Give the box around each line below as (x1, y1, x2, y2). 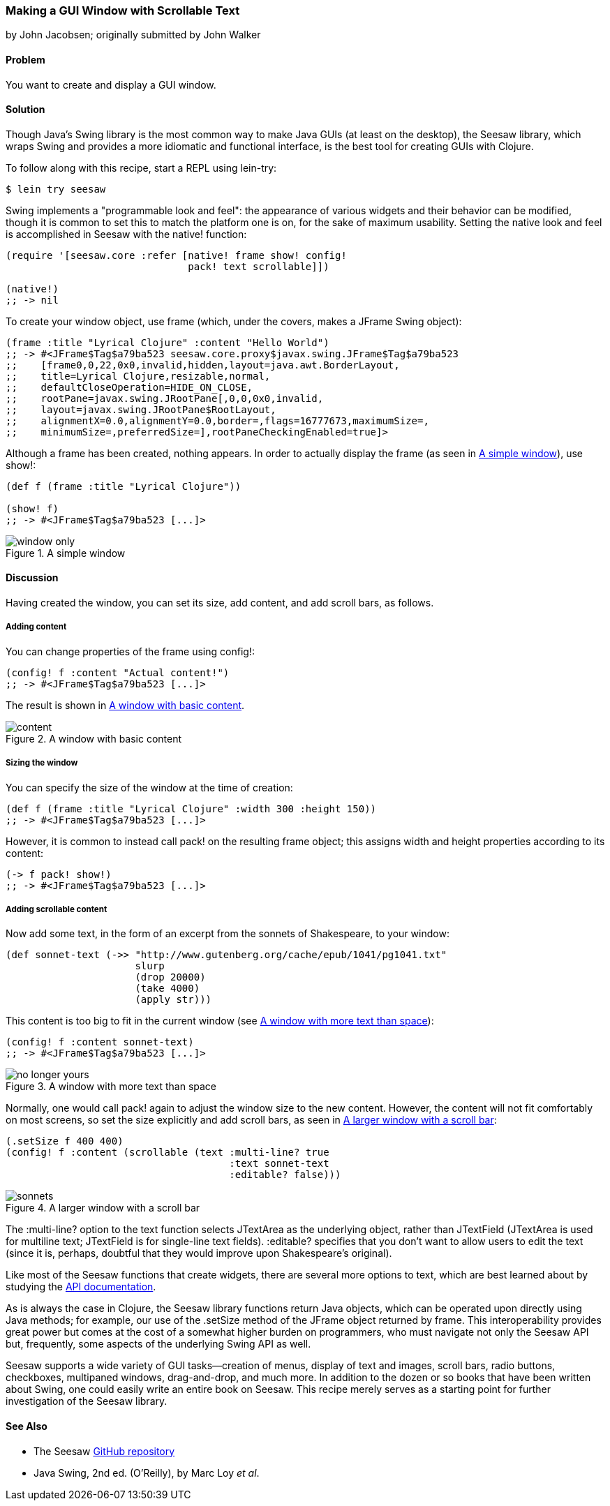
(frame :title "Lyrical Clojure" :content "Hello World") (6, 336, 329, 348)
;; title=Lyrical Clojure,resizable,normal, (6, 370, 271, 382)
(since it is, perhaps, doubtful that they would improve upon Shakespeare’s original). (6, 1247, 392, 1260)
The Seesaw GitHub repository (34, 1445, 175, 1457)
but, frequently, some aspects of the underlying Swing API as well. (6, 1338, 311, 1350)
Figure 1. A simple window (6, 546, 126, 559)
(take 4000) (135, 983, 200, 994)
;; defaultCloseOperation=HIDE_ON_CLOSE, (6, 381, 253, 393)
